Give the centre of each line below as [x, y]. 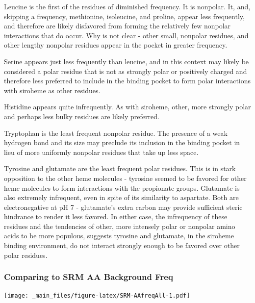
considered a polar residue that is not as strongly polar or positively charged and [126, 71]
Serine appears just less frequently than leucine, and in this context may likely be [127, 61]
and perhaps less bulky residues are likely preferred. [82, 116]
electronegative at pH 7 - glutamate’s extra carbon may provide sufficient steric [123, 207]
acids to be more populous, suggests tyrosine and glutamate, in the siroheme [119, 236]
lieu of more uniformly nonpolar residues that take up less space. [101, 152]
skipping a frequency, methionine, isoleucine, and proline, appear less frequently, [124, 16]
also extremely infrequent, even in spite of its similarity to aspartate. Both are [121, 197]
